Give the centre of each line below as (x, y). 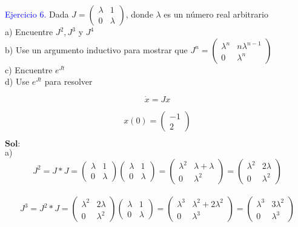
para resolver (68, 81)
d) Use (17, 81)
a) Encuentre (29, 31)
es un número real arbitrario (216, 14)
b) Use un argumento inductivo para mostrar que (96, 49)
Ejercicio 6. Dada (37, 14)
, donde (139, 14)
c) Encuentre (29, 69)
